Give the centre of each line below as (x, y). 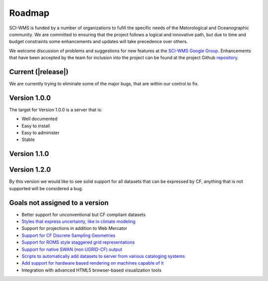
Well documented (40, 119)
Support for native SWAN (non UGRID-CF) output (72, 249)
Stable (28, 140)
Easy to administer (40, 133)
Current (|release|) (39, 72)
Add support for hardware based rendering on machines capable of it (93, 263)
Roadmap (29, 13)
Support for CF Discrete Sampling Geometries (68, 235)
